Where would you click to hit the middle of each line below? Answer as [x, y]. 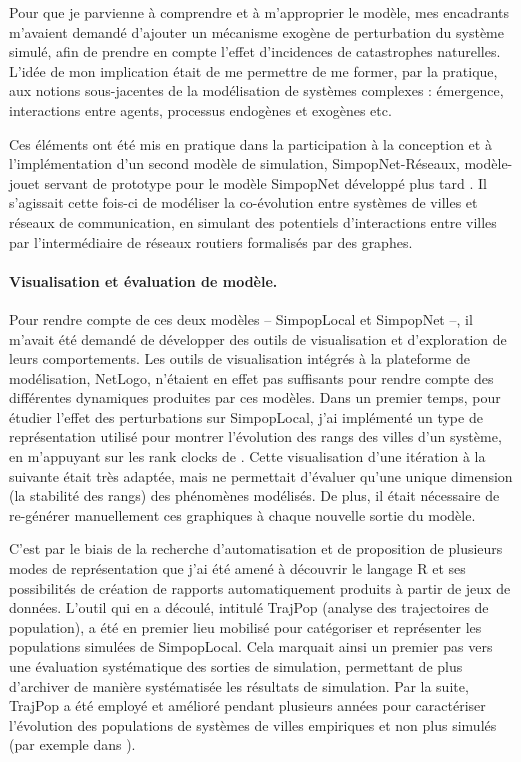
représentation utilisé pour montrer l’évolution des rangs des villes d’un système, [255, 436]
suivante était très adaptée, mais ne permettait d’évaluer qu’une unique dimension [261, 475]
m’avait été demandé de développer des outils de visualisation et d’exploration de [258, 338]
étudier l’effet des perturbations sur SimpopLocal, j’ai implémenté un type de [246, 416]
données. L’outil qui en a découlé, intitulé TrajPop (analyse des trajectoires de [249, 607]
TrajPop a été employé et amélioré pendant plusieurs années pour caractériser [247, 705]
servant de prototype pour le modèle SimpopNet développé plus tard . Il [265, 182]
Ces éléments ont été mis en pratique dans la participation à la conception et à [250, 143]
